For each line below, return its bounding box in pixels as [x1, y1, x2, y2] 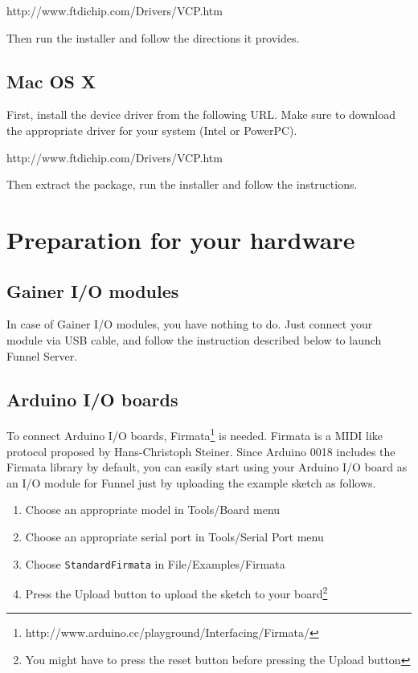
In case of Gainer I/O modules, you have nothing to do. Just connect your [6, 316, 373, 332]
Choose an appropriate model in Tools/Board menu [25, 501, 281, 518]
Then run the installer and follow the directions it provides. [6, 29, 300, 46]
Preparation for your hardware [6, 222, 355, 255]
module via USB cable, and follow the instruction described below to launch [6, 331, 382, 348]
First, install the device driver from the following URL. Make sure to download [6, 106, 396, 123]
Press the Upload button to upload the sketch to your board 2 [25, 583, 328, 602]
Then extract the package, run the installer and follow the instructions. [6, 176, 358, 193]
